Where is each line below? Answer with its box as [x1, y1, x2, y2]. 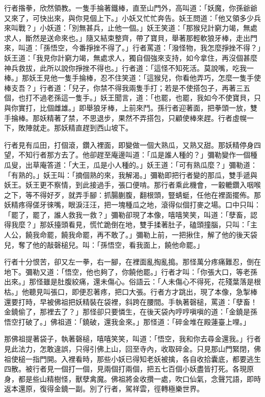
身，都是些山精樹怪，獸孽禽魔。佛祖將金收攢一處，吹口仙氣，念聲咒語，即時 [4, 373, 261, 384]
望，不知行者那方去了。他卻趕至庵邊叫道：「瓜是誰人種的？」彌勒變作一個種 [4, 149, 257, 160]
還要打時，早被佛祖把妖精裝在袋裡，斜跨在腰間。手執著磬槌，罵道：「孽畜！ [4, 296, 257, 307]
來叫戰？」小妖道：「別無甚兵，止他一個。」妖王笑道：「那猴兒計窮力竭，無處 [4, 22, 257, 33]
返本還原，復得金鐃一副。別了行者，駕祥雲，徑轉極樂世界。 [4, 383, 204, 394]
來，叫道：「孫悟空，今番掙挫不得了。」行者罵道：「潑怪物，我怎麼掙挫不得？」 [4, 42, 261, 53]
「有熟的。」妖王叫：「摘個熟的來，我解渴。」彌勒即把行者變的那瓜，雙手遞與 [4, 169, 257, 180]
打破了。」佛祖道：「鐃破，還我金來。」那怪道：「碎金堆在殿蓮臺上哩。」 [18, 316, 250, 327]
